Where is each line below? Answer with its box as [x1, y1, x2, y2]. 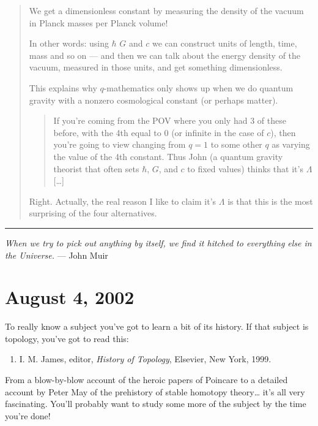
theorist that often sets [53, 162, 139, 175]
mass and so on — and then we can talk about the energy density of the [29, 48, 301, 61]
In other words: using [29, 37, 109, 50]
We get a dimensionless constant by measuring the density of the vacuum [29, 4, 304, 17]
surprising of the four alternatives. [29, 207, 157, 219]
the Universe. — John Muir [5, 248, 108, 261]
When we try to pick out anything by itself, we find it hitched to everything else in [5, 236, 312, 249]
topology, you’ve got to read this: [5, 332, 129, 344]
